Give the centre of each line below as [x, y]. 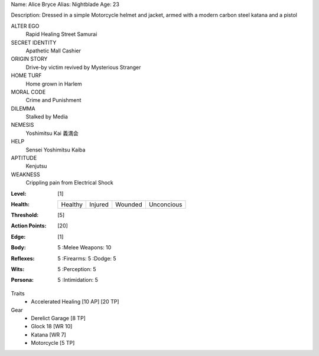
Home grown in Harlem [54, 84]
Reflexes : [23, 258]
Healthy [72, 205]
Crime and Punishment [53, 100]
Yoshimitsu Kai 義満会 [52, 133]
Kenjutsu [36, 166]
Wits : [18, 269]
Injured [99, 205]
